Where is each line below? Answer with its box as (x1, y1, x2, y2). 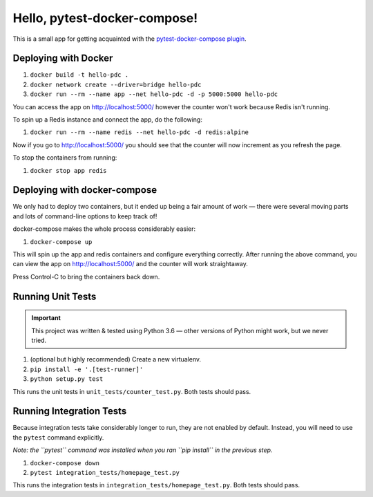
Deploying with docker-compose (12, 184, 157, 196)
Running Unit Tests (12, 290, 97, 302)
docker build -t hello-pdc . (30, 71, 129, 79)
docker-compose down (30, 459, 100, 467)
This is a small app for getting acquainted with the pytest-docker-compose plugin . (12, 35, 247, 43)
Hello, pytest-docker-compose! (12, 10, 198, 26)
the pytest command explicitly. (12, 433, 104, 442)
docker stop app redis (30, 167, 107, 174)
